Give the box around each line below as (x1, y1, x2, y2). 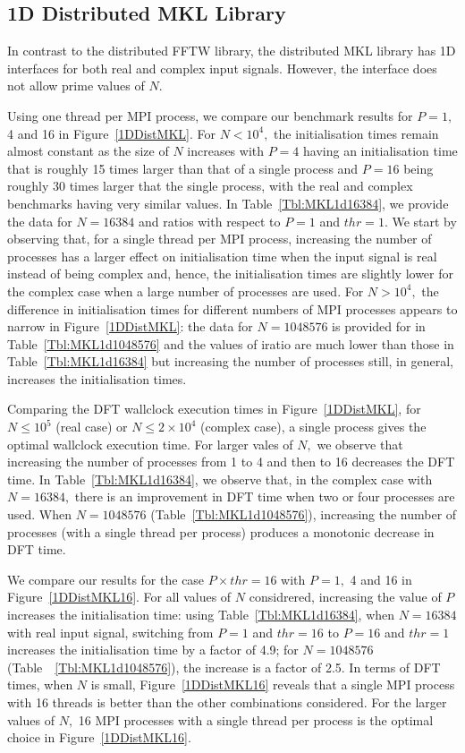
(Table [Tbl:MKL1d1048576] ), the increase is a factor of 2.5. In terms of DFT (7, 657, 441, 676)
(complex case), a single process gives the (199, 417, 427, 436)
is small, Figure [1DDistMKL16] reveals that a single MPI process (90, 675, 455, 694)
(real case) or (55, 417, 128, 436)
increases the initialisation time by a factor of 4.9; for (7, 640, 299, 659)
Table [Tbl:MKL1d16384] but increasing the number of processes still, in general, (7, 352, 453, 371)
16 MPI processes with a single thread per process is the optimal (78, 710, 434, 729)
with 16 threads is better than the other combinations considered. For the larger (7, 692, 447, 711)
